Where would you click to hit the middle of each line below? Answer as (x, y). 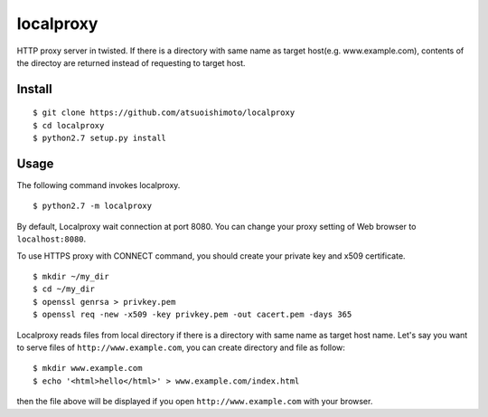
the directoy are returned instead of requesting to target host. (131, 62)
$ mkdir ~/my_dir (71, 276)
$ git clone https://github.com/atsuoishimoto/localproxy (164, 113)
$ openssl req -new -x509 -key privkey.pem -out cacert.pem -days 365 (192, 315)
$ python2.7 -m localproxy (93, 206)
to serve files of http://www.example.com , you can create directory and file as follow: (181, 347)
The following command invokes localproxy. (99, 185)
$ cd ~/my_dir (64, 289)
